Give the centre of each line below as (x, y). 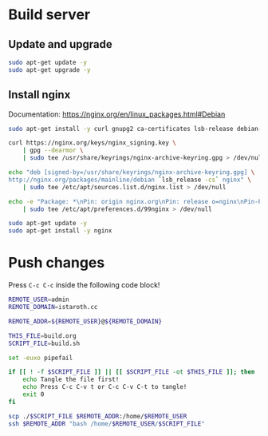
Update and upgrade (61, 44)
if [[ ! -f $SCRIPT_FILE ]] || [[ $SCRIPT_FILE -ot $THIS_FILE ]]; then (132, 372)
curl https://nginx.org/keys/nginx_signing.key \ (93, 143)
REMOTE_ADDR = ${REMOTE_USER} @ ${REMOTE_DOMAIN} (85, 321)
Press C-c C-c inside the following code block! (84, 285)
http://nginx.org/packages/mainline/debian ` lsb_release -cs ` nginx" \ (130, 180)
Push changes (57, 263)
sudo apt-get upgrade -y (49, 69)
